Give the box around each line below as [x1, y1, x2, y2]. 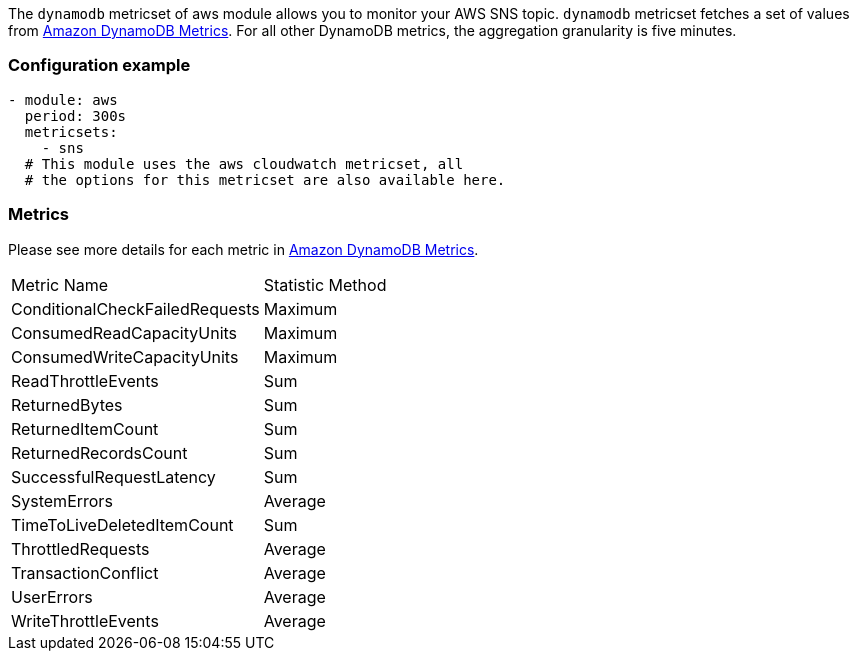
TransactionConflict [11, 562, 159, 583]
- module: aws [8, 91, 118, 108]
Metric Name [11, 274, 109, 295]
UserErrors [11, 586, 93, 607]
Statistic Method [263, 274, 387, 295]
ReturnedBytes [11, 394, 123, 415]
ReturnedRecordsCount [11, 442, 188, 463]
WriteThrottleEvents [11, 610, 159, 631]
